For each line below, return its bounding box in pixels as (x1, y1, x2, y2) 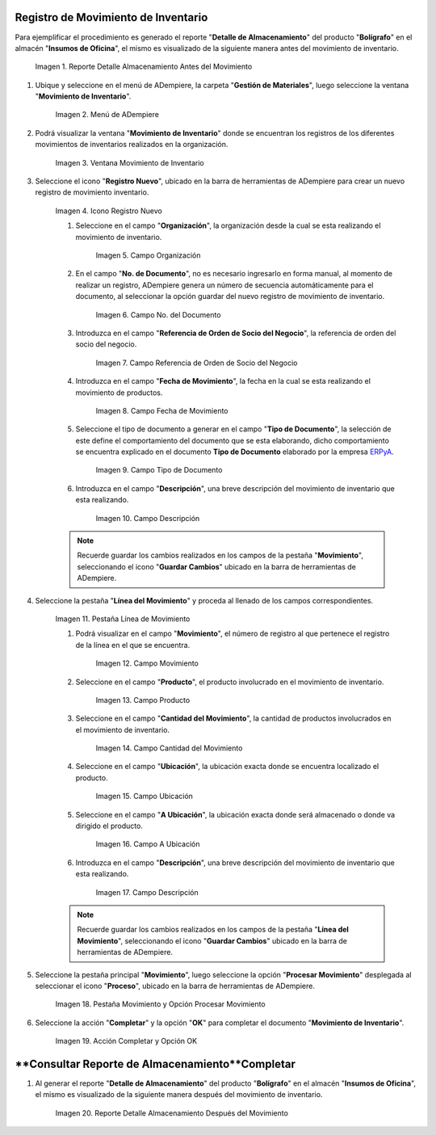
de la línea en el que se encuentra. (75, 640, 191, 649)
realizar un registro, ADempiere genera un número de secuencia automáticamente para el (75, 280, 374, 290)
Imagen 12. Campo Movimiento (95, 658, 199, 668)
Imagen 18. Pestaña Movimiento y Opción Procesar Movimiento (55, 999, 266, 1009)
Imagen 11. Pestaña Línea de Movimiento (55, 614, 191, 624)
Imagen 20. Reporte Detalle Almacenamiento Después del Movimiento (55, 1108, 288, 1118)
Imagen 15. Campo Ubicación (95, 792, 194, 801)
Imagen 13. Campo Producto (95, 695, 191, 704)
